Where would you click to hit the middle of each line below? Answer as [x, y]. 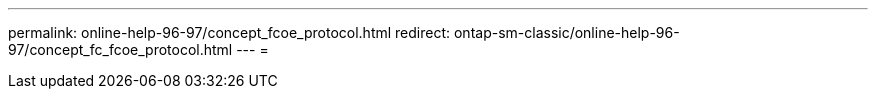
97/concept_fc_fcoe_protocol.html [120, 49]
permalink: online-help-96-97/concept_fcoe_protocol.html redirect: [229, 32]
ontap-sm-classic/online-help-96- [566, 32]
